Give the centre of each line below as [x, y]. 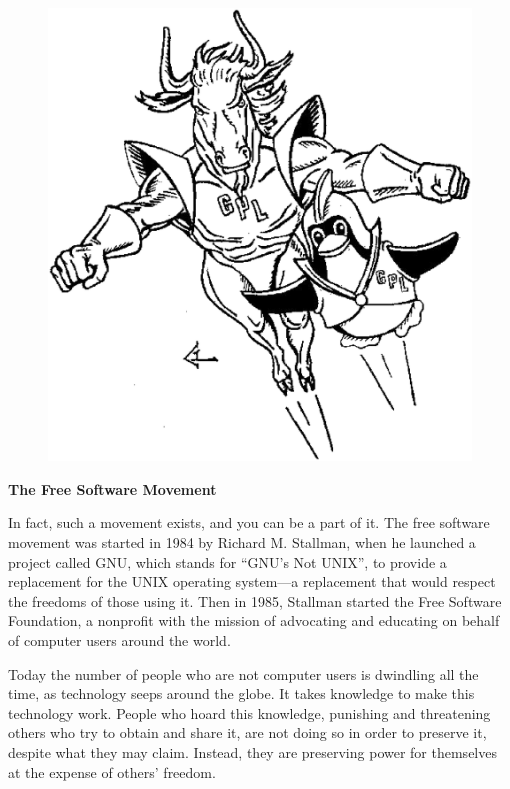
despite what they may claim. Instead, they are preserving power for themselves [252, 751]
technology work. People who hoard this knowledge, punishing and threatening [249, 712]
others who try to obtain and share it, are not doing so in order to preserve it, [247, 732]
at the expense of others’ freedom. [112, 771]
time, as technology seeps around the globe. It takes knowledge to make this [241, 693]
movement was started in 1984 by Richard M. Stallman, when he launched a [242, 541]
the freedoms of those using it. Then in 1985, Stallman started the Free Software [255, 600]
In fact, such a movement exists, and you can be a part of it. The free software [249, 522]
